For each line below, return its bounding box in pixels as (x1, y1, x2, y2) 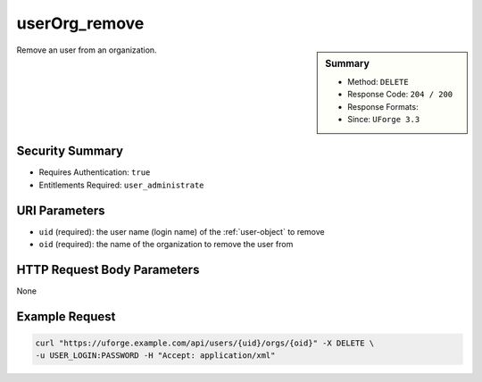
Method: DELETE (347, 76, 410, 87)
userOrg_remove (16, 13, 145, 33)
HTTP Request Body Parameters (16, 262, 200, 277)
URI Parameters (16, 203, 106, 218)
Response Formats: (347, 101, 419, 112)
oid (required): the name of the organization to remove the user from (38, 239, 294, 250)
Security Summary (16, 144, 124, 159)
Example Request (16, 309, 116, 324)
